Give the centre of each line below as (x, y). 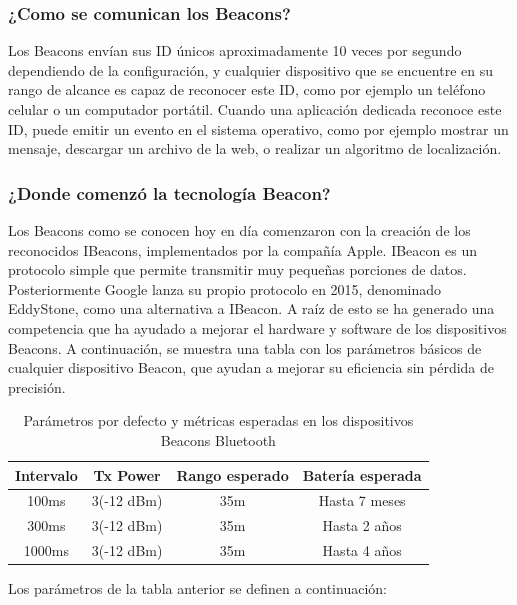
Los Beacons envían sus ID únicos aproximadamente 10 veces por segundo (235, 50)
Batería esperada (362, 474)
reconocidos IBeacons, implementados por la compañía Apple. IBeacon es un (242, 249)
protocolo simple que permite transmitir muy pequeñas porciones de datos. (237, 269)
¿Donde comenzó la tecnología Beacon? (169, 192)
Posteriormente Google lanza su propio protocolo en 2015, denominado (225, 288)
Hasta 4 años (362, 550)
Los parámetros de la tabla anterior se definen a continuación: (197, 588)
